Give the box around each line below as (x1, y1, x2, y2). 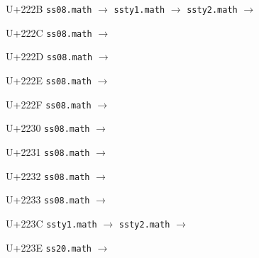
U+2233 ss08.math (6, 192, 90, 207)
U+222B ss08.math (6, 1, 92, 16)
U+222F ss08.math (6, 96, 92, 111)
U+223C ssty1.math (6, 215, 97, 230)
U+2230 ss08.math (6, 120, 90, 135)
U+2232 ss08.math (6, 168, 90, 183)
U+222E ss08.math (6, 72, 92, 87)
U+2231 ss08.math (6, 144, 90, 159)
